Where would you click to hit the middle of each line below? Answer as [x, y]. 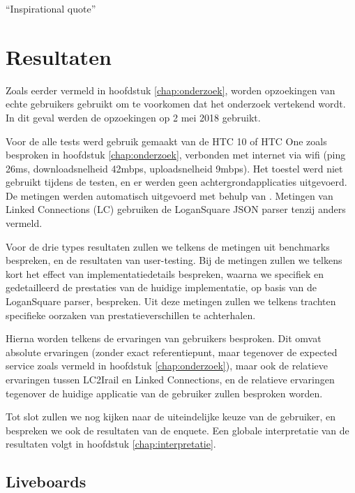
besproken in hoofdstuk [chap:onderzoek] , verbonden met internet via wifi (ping [176, 155]
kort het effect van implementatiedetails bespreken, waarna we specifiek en [165, 273]
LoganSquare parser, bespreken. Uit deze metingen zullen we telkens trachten [171, 301]
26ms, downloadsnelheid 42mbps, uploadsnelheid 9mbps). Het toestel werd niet [174, 168]
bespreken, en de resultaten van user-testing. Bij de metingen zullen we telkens [174, 260]
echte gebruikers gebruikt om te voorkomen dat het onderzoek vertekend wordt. [176, 104]
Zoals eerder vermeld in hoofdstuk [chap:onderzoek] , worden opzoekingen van [171, 90]
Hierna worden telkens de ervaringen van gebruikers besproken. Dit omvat [164, 338]
